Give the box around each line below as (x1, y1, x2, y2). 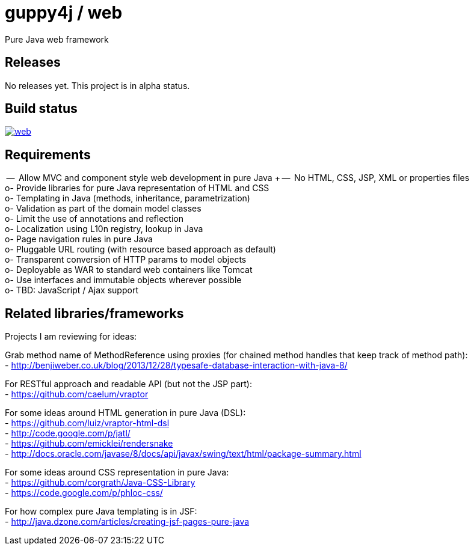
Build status (5, 101, 78, 117)
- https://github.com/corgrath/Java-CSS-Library (5, 477, 195, 488)
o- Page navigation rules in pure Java (5, 234, 153, 245)
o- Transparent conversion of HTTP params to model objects (5, 254, 247, 265)
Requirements (5, 147, 91, 162)
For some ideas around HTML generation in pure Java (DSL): (5, 408, 246, 418)
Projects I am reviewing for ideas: (5, 331, 137, 342)
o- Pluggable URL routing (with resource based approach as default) (5, 244, 276, 255)
